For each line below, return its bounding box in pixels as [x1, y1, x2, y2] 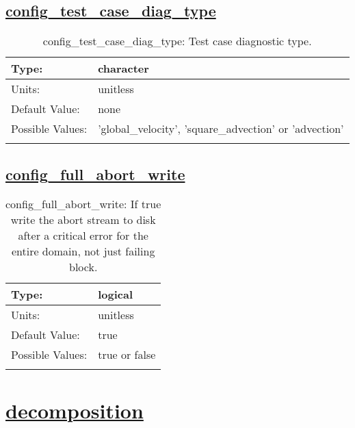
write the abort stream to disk [10, 212, 156, 228]
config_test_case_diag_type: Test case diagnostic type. [42, 33, 312, 49]
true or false [98, 347, 156, 363]
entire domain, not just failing [11, 243, 155, 260]
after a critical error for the [18, 227, 148, 244]
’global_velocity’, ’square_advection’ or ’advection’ [98, 121, 344, 137]
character [98, 60, 149, 77]
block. [68, 259, 98, 275]
